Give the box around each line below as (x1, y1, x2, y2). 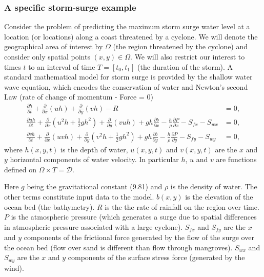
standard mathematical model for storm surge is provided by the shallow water (4, 71, 253, 82)
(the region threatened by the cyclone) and (113, 41, 248, 52)
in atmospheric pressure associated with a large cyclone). (4, 221, 183, 232)
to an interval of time (28, 61, 95, 72)
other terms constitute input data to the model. (4, 191, 154, 202)
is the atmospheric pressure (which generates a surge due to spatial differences (11, 211, 257, 222)
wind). (4, 262, 24, 273)
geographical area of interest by (4, 41, 103, 52)
